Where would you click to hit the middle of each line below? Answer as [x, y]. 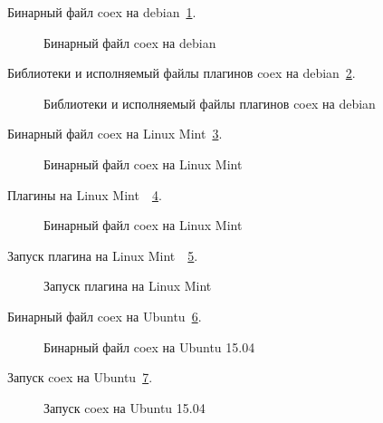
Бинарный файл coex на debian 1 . [102, 12]
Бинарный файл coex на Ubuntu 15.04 [149, 346]
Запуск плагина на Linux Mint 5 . [103, 255]
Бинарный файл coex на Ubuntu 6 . [105, 316]
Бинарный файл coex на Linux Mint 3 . [115, 134]
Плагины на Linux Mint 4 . [85, 194]
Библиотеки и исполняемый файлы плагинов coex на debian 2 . [182, 73]
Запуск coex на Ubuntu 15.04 [124, 407]
